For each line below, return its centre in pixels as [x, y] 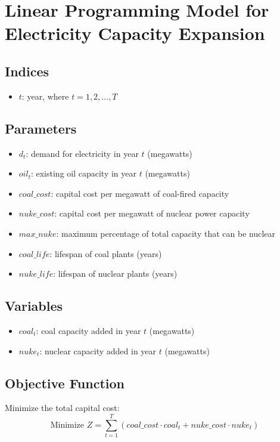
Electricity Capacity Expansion [135, 33]
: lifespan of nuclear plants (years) [115, 273]
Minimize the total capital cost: [62, 408]
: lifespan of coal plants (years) [106, 253]
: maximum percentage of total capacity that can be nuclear [166, 233]
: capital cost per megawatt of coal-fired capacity [140, 193]
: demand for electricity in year [82, 153]
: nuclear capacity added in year [98, 350]
